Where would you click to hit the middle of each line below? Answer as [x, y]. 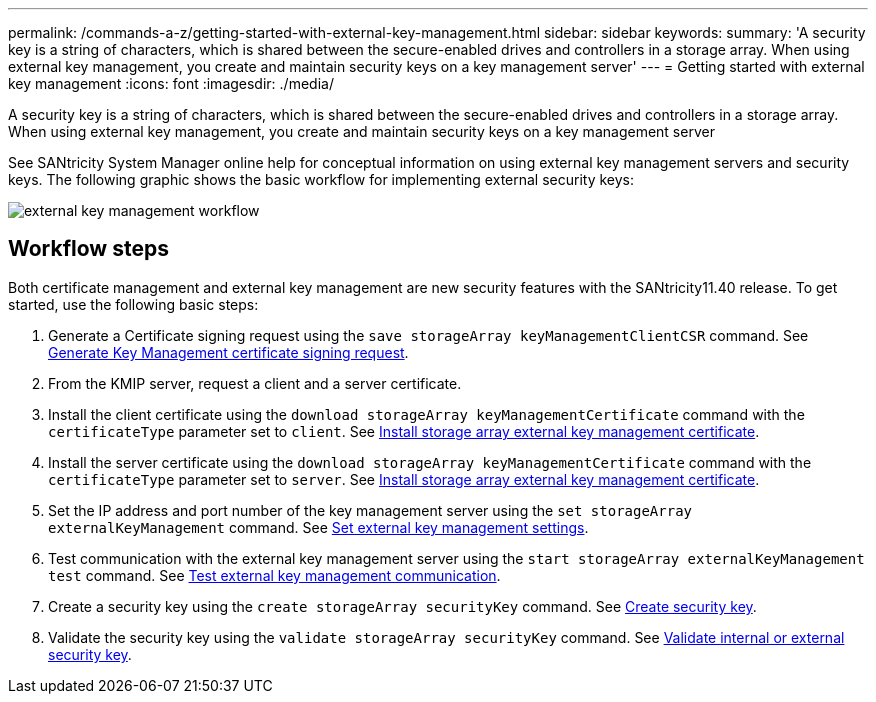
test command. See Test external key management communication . [274, 575]
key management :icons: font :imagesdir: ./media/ [171, 83]
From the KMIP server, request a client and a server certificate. [255, 383]
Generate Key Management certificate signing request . [228, 352]
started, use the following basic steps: [133, 304]
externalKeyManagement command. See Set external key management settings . [318, 527]
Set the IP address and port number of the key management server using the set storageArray [370, 510]
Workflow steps [88, 249]
